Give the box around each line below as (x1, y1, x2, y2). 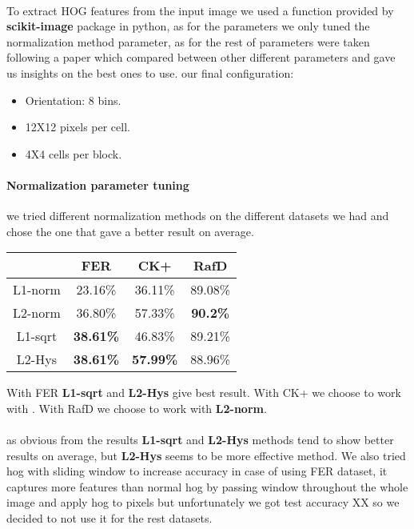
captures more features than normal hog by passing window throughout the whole (6, 478, 408, 495)
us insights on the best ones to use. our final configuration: (6, 64, 294, 81)
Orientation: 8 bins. (25, 91, 121, 108)
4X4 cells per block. (25, 145, 122, 162)
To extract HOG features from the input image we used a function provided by (6, 2, 394, 18)
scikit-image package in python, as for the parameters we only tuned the (6, 18, 370, 34)
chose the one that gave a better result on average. (6, 222, 254, 239)
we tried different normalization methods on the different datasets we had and (6, 207, 389, 224)
